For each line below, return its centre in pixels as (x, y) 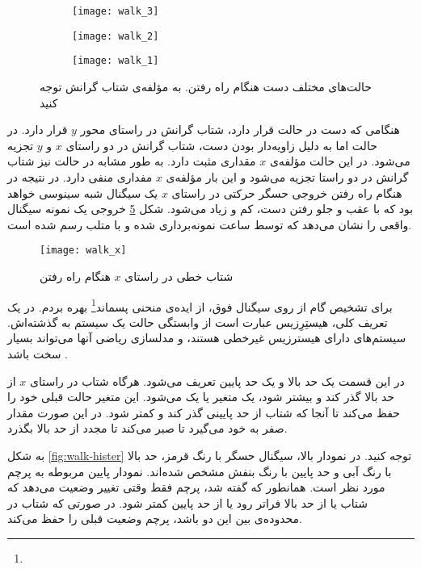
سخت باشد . (38, 354)
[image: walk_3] (116, 11)
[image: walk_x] (83, 251)
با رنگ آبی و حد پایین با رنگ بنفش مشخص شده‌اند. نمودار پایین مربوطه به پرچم (200, 471)
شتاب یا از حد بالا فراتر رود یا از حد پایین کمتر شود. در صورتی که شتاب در (187, 502)
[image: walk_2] (116, 36)
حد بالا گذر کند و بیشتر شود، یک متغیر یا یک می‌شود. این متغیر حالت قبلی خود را (201, 397)
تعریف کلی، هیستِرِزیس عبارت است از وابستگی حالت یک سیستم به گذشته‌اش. (198, 322)
